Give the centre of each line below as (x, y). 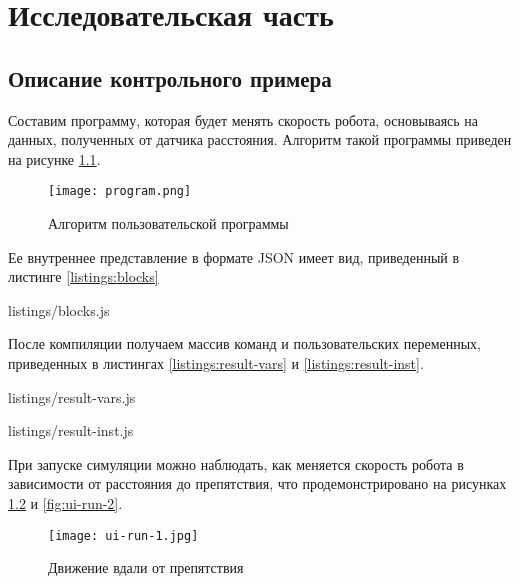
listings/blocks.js (59, 309)
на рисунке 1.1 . (54, 158)
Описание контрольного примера (170, 77)
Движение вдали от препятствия (146, 567)
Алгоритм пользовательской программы (168, 223)
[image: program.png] (120, 191)
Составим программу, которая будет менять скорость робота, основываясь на (243, 119)
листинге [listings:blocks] (83, 276)
